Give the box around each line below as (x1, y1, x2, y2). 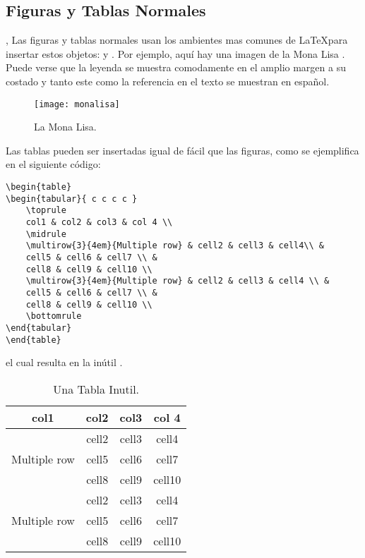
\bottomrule (25, 311, 82, 322)
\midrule (25, 229, 66, 239)
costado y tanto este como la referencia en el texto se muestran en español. (6, 73, 330, 88)
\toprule (25, 205, 66, 216)
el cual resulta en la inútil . (6, 355, 123, 370)
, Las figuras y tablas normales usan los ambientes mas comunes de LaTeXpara (6, 32, 348, 47)
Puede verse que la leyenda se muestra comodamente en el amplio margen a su (6, 60, 346, 75)
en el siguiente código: (6, 157, 101, 171)
